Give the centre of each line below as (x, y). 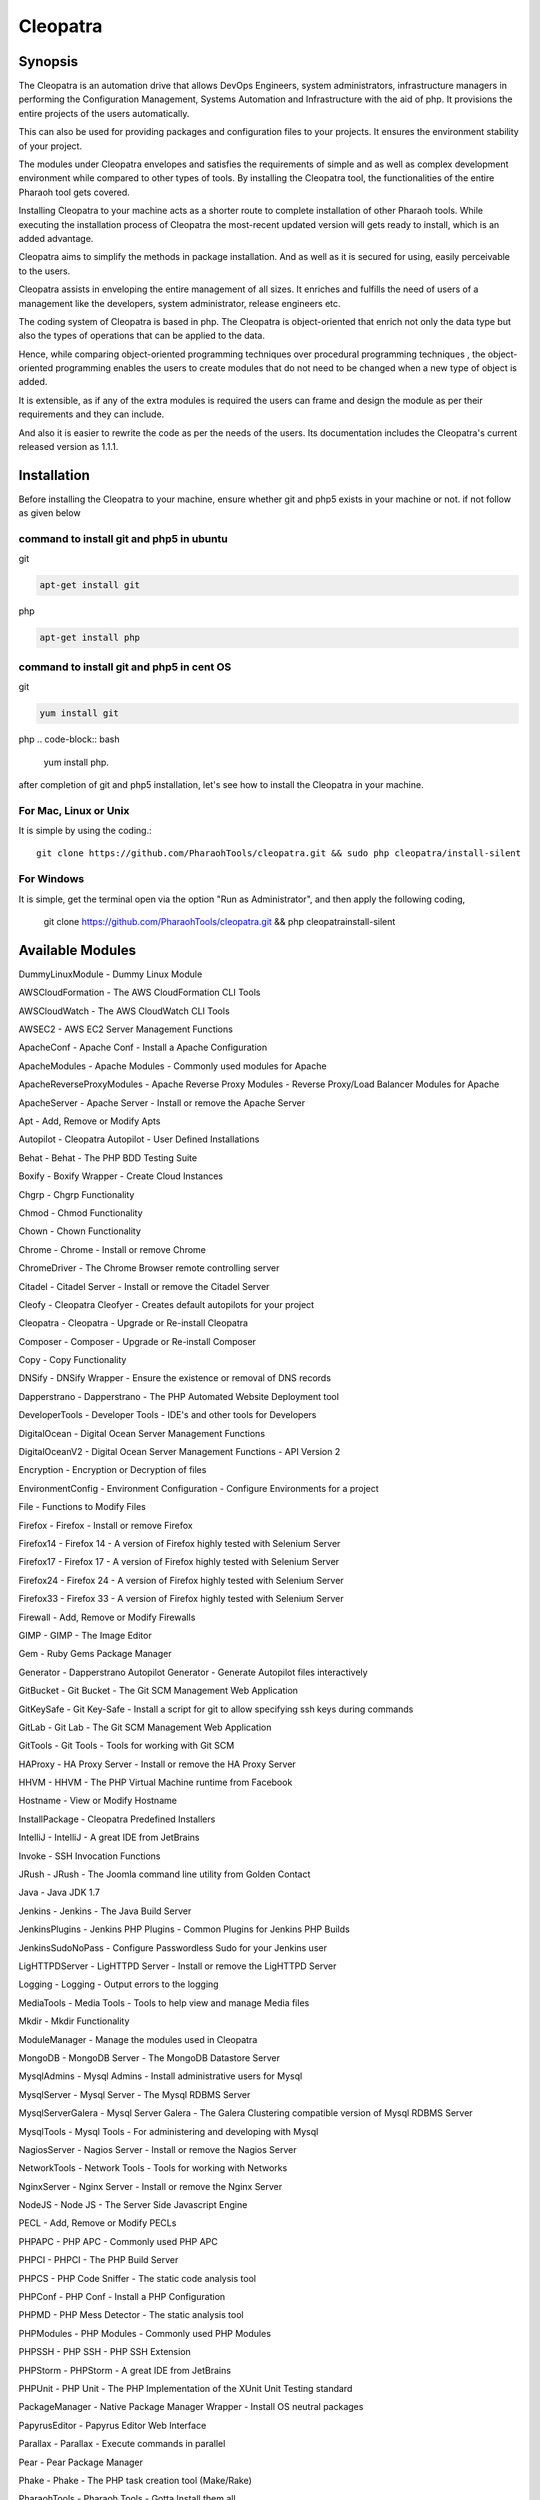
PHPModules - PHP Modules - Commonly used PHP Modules (145, 2333)
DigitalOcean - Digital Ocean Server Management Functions (141, 1433)
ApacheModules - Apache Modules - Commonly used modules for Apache (172, 1066)
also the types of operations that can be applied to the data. (141, 336)
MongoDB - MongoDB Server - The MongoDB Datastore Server (149, 2057)
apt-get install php (89, 638)
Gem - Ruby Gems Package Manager (95, 1654)
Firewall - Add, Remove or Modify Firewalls (107, 1617)
